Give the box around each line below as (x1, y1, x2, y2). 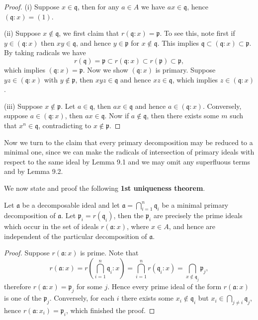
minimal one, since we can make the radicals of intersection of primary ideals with (4, 147, 255, 157)
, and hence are (169, 221, 216, 232)
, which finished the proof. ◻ (66, 305, 155, 315)
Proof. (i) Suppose (4, 1, 60, 11)
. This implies (157, 37, 199, 48)
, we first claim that (59, 28, 119, 38)
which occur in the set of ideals (4, 221, 99, 232)
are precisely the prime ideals (153, 210, 243, 221)
